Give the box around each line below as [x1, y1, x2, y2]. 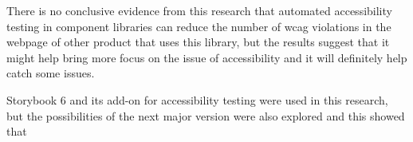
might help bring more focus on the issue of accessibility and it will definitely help [6, 49, 407, 65]
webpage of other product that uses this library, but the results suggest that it [6, 34, 390, 50]
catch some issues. [6, 65, 95, 81]
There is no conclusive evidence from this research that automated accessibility [6, 2, 392, 18]
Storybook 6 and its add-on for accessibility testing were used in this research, [6, 91, 388, 108]
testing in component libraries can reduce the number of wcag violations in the [6, 18, 391, 34]
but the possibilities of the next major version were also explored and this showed [6, 107, 405, 124]
